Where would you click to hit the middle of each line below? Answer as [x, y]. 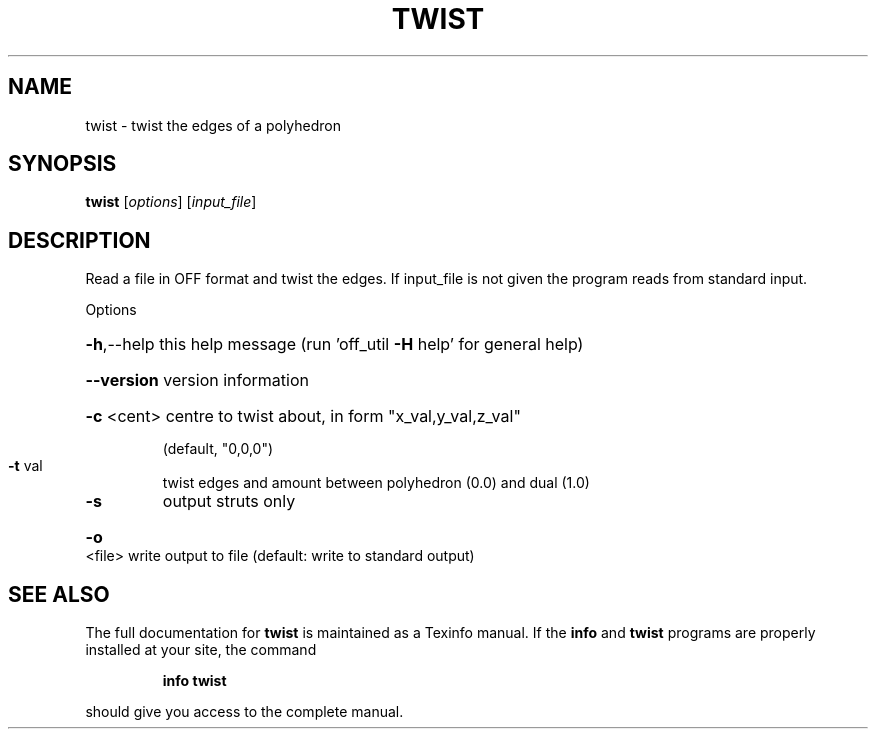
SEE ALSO [59, 594]
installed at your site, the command [201, 650]
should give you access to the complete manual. [244, 712]
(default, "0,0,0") [218, 449]
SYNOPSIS [62, 164]
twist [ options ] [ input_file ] [171, 202]
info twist [194, 681]
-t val [25, 466]
